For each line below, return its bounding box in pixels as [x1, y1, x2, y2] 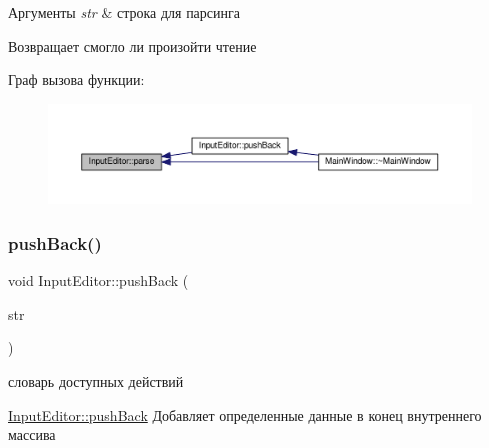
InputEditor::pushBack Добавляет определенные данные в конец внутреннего [8, 404, 482, 425]
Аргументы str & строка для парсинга [8, 2, 240, 22]
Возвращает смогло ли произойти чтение [8, 35, 257, 56]
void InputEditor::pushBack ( [8, 270, 189, 291]
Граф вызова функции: [8, 69, 145, 90]
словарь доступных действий [8, 370, 184, 391]
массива [8, 424, 56, 445]
